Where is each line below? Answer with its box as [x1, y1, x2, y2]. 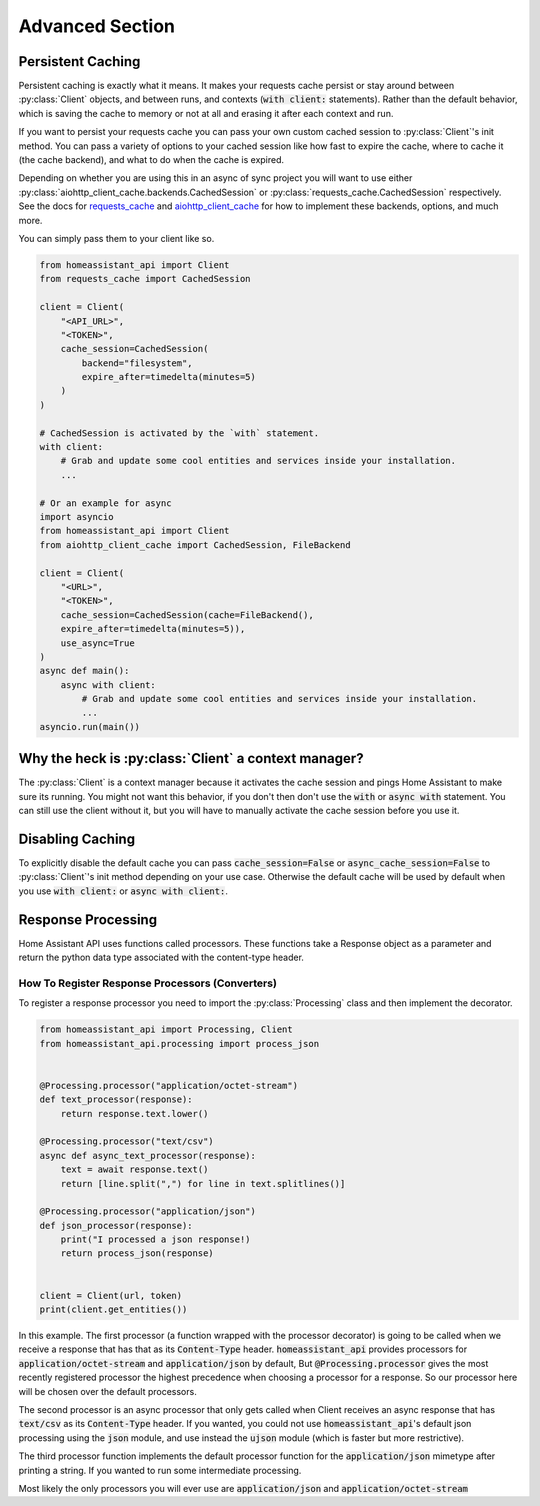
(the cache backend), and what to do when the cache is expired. [18, 154, 285, 166]
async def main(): [39, 665, 130, 677]
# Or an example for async [39, 497, 172, 509]
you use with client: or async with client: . [18, 885, 229, 897]
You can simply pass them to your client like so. [18, 232, 215, 244]
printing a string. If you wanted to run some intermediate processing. [18, 1464, 302, 1476]
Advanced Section [18, 15, 175, 37]
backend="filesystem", [81, 357, 194, 369]
